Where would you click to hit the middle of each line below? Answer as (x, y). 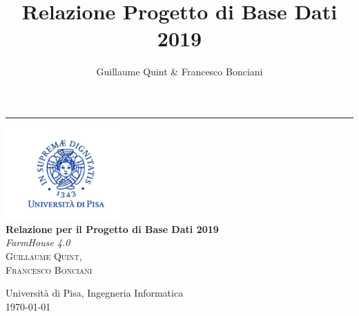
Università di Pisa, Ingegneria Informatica (95, 293)
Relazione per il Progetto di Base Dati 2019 (112, 229)
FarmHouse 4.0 (38, 242)
